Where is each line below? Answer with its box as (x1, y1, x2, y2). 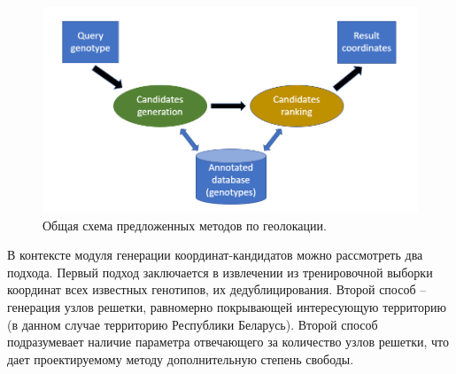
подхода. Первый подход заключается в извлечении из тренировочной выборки (7, 262, 433, 281)
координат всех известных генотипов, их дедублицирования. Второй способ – (7, 280, 427, 299)
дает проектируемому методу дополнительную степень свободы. (7, 349, 354, 368)
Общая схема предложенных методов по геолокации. (43, 215, 327, 234)
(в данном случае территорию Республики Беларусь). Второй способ (7, 315, 378, 333)
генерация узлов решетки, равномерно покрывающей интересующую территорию (7, 297, 446, 316)
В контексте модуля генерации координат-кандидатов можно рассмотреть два (7, 245, 423, 264)
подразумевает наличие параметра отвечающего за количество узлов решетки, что (7, 332, 449, 351)
